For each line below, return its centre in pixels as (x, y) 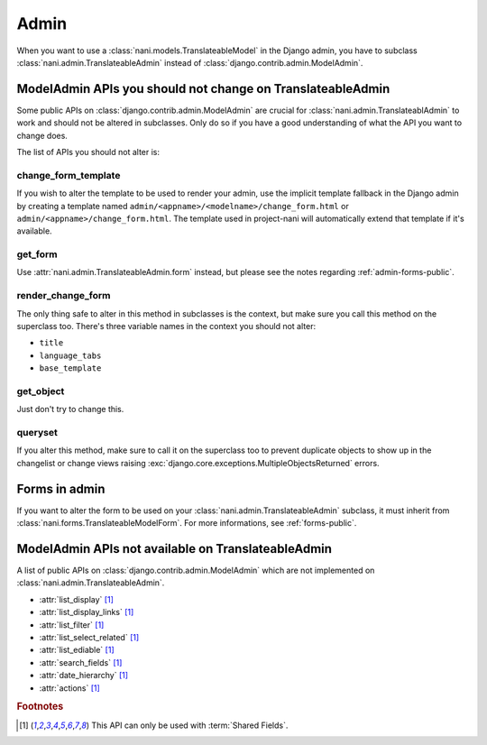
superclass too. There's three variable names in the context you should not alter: (166, 326)
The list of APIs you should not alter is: (88, 152)
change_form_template (69, 175)
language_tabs (70, 355)
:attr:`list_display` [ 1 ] (77, 599)
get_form (37, 254)
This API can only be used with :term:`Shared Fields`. (190, 725)
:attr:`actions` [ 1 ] (70, 688)
